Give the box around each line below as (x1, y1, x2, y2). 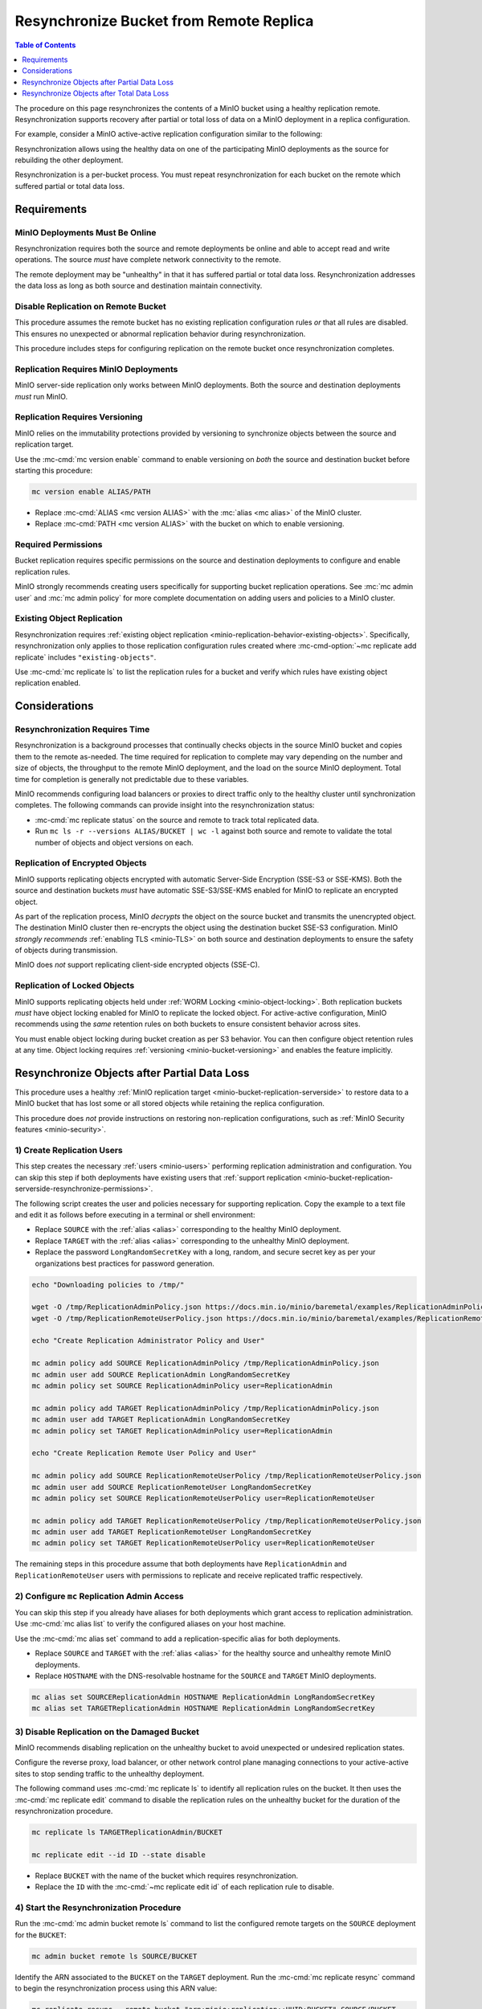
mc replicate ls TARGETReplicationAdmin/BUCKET (31, 1828, 223, 1836)
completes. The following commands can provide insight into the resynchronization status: (14, 800, 315, 810)
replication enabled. (14, 678, 81, 688)
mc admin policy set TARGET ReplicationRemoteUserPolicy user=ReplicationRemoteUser (31, 1539, 375, 1548)
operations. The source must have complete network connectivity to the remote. (14, 255, 281, 264)
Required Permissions (14, 539, 103, 550)
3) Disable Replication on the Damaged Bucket (14, 1726, 200, 1737)
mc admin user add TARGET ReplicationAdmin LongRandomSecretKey (31, 1415, 291, 1424)
